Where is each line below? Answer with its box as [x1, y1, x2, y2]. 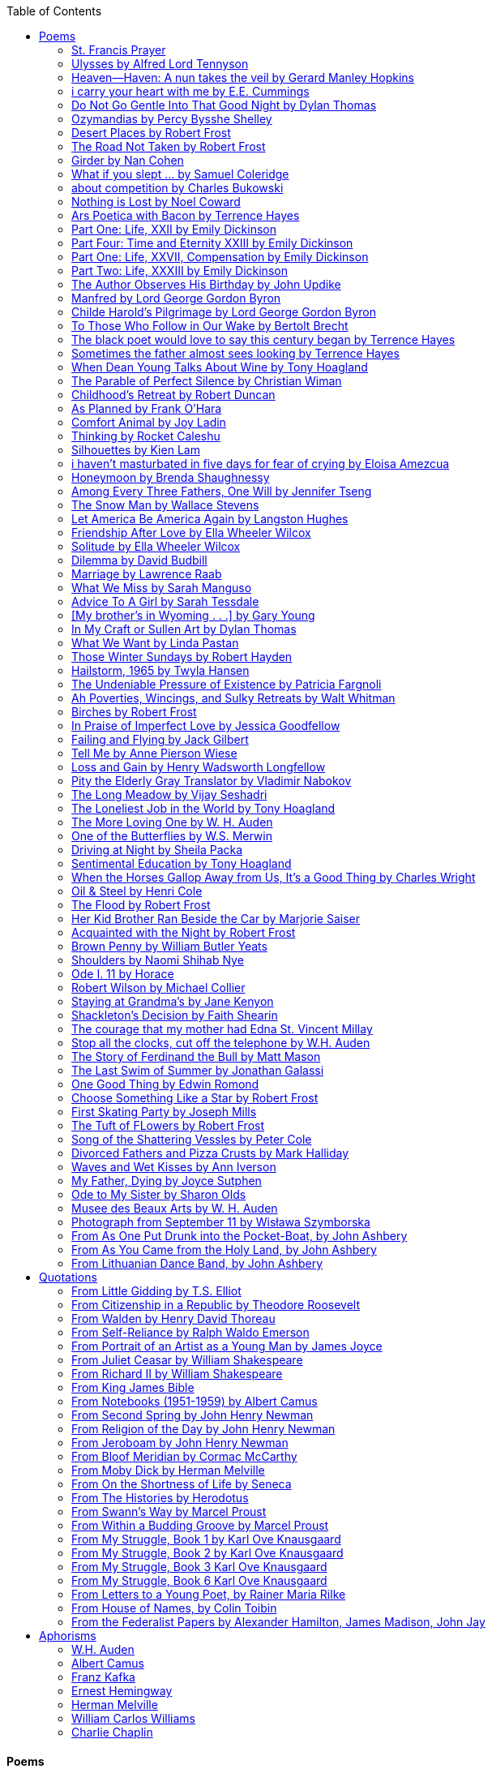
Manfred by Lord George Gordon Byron [71, 291, 281, 305]
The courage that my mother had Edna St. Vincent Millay [71, 1022, 373, 1036]
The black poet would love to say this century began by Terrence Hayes [71, 333, 456, 346]
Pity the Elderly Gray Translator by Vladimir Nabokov [71, 774, 352, 788]
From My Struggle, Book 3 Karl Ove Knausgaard [71, 1560, 327, 1574]
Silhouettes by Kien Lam [71, 443, 200, 457]
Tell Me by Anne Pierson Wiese [71, 746, 237, 760]
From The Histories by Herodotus [71, 1491, 249, 1505]
